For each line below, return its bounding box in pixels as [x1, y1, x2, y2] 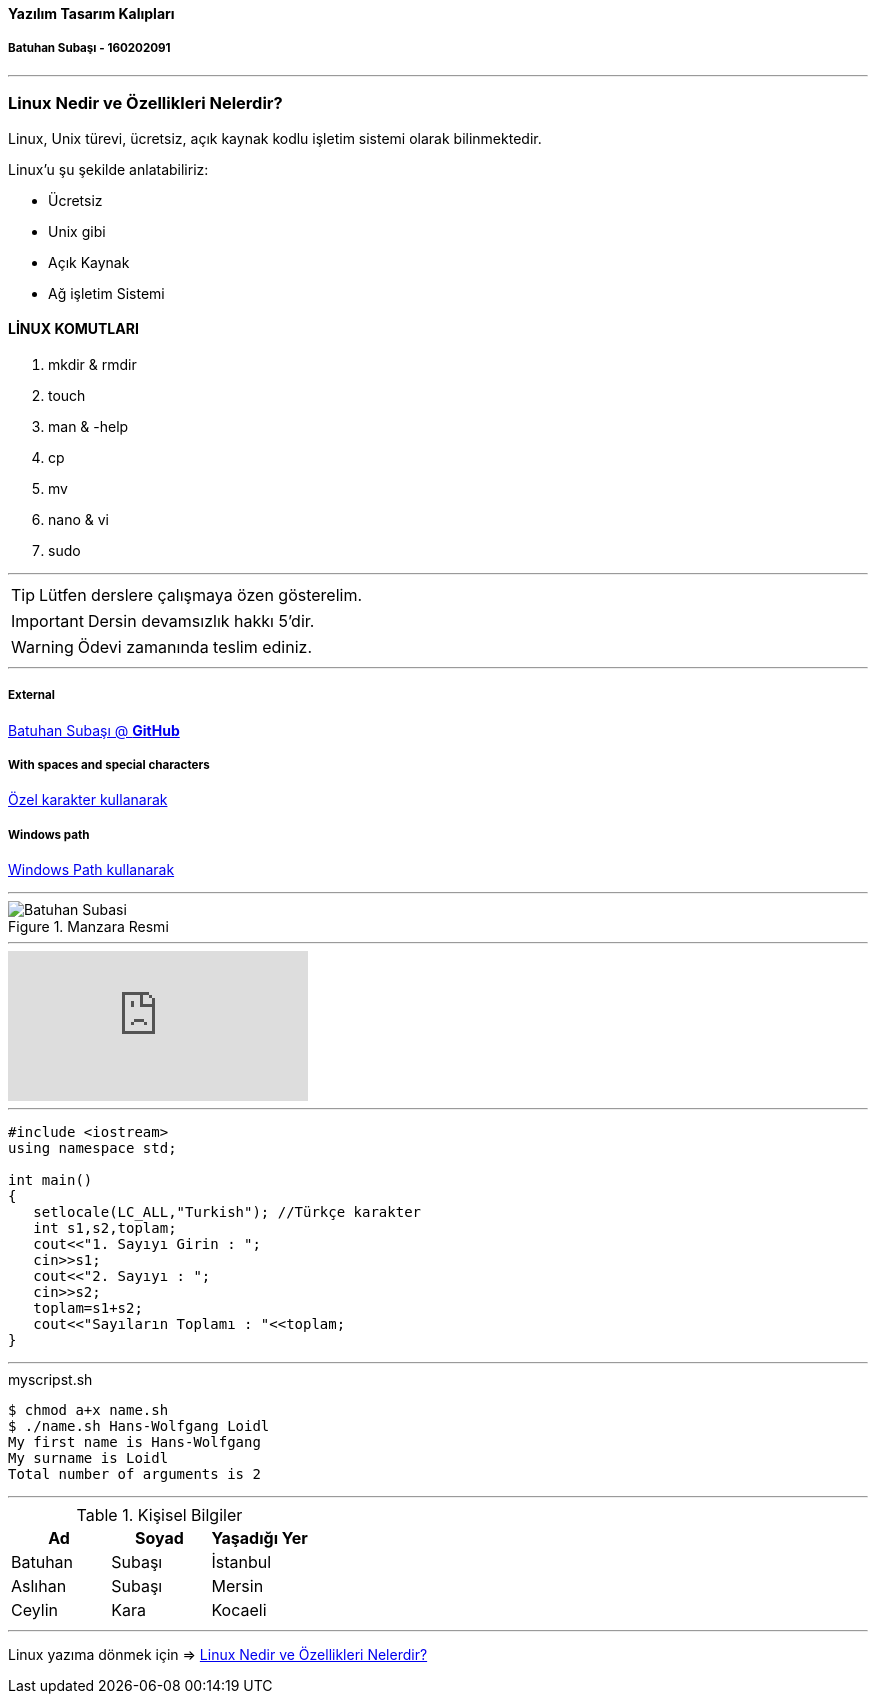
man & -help [48, 417, 129, 435]
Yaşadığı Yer [211, 1528, 308, 1549]
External [8, 688, 55, 703]
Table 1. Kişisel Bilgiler [76, 1505, 243, 1526]
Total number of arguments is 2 [8, 1466, 261, 1483]
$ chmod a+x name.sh [8, 1402, 169, 1419]
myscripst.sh [8, 1371, 93, 1389]
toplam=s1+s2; [33, 1300, 143, 1317]
